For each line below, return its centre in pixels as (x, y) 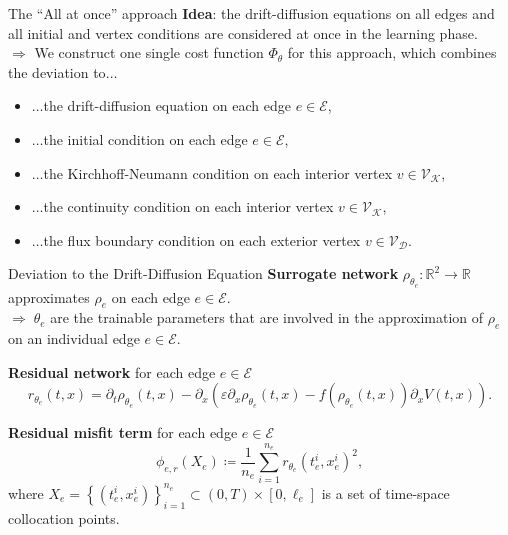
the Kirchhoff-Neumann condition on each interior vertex (218, 172)
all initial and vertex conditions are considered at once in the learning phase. (243, 32)
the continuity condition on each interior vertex (188, 206)
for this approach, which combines (392, 52)
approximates (49, 296)
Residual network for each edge (112, 371)
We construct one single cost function (149, 52)
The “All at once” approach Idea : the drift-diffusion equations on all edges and (251, 13)
